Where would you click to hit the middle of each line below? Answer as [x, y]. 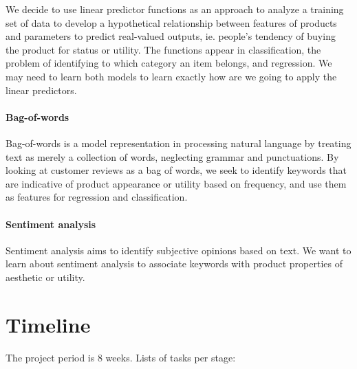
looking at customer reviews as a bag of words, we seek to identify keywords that [176, 170]
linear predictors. [41, 90]
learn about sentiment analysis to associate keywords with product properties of [174, 264]
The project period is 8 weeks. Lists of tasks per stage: [121, 357]
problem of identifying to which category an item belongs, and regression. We [169, 63]
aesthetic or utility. [45, 277]
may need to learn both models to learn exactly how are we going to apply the [171, 76]
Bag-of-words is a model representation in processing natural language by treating [178, 143]
